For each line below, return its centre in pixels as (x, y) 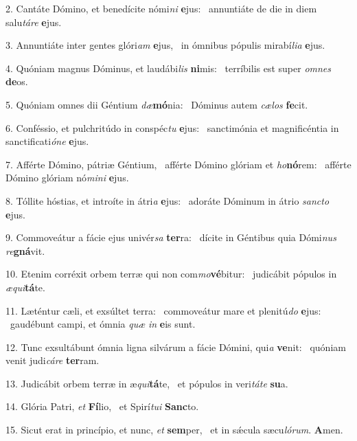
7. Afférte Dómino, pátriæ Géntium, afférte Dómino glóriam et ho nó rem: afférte (178, 164)
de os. (17, 81)
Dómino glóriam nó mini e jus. (67, 178)
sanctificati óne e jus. (47, 141)
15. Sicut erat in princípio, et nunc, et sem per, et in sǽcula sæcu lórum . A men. (174, 430)
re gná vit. (25, 250)
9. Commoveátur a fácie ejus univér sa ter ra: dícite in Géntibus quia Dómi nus (171, 237)
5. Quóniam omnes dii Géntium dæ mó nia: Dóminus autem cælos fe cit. (157, 104)
